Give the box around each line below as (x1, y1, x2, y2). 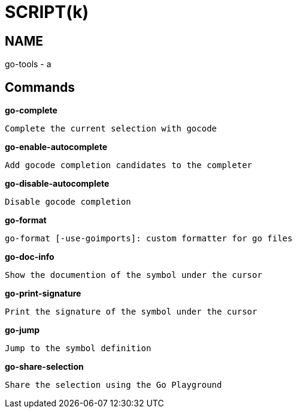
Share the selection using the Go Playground (5, 380, 222, 390)
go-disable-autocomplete (5, 178, 110, 189)
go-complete (5, 105, 57, 116)
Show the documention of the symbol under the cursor (5, 270, 262, 280)
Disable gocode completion (5, 197, 131, 207)
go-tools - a (5, 59, 51, 70)
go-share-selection (5, 361, 84, 372)
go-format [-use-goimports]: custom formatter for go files (5, 234, 293, 244)
